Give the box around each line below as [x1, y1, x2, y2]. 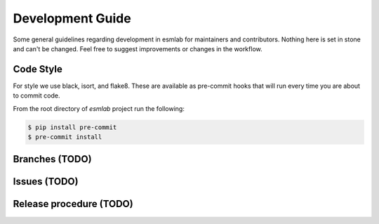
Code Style [13, 63, 62, 75]
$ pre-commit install [27, 133, 102, 140]
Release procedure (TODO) [13, 198, 133, 210]
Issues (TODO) [13, 176, 79, 187]
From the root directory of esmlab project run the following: [13, 104, 185, 112]
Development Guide [13, 11, 131, 26]
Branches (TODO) [13, 153, 92, 165]
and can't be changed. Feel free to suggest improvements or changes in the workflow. [13, 44, 262, 53]
